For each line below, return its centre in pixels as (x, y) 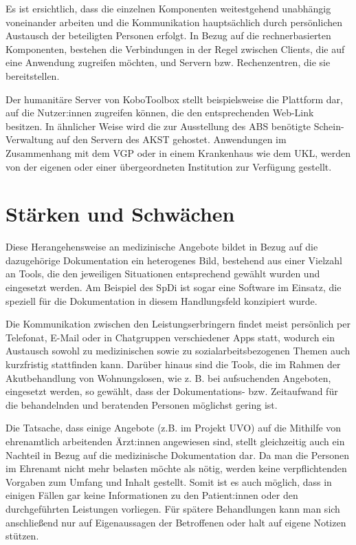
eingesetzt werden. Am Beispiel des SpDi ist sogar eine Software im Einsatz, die (174, 287)
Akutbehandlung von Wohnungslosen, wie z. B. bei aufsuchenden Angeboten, (168, 377)
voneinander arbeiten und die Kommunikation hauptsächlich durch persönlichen (174, 22)
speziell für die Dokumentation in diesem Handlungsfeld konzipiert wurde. (162, 300)
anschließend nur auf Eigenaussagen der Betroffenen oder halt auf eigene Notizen (176, 522)
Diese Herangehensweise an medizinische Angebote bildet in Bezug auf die (162, 247)
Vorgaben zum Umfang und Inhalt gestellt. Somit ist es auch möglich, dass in (169, 481)
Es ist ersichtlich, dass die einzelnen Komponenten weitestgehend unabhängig (168, 8)
